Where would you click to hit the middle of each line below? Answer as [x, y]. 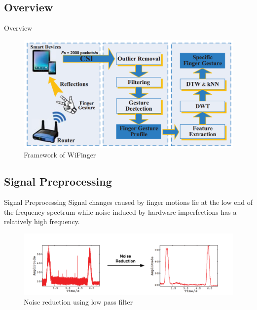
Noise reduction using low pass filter [78, 301]
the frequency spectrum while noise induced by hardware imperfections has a [120, 212]
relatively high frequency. [42, 221]
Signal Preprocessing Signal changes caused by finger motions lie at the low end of [128, 202]
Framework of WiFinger [60, 155]
